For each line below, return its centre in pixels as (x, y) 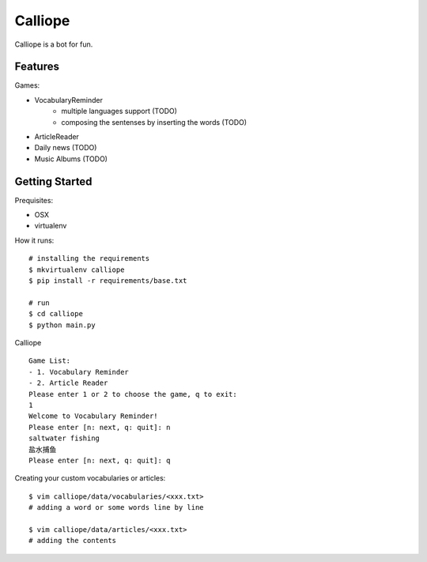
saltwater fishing (64, 438)
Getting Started (53, 181)
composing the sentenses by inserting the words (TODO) (154, 122)
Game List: (50, 361)
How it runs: (34, 240)
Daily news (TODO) (66, 148)
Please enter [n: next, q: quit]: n (100, 427)
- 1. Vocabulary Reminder (79, 372)
